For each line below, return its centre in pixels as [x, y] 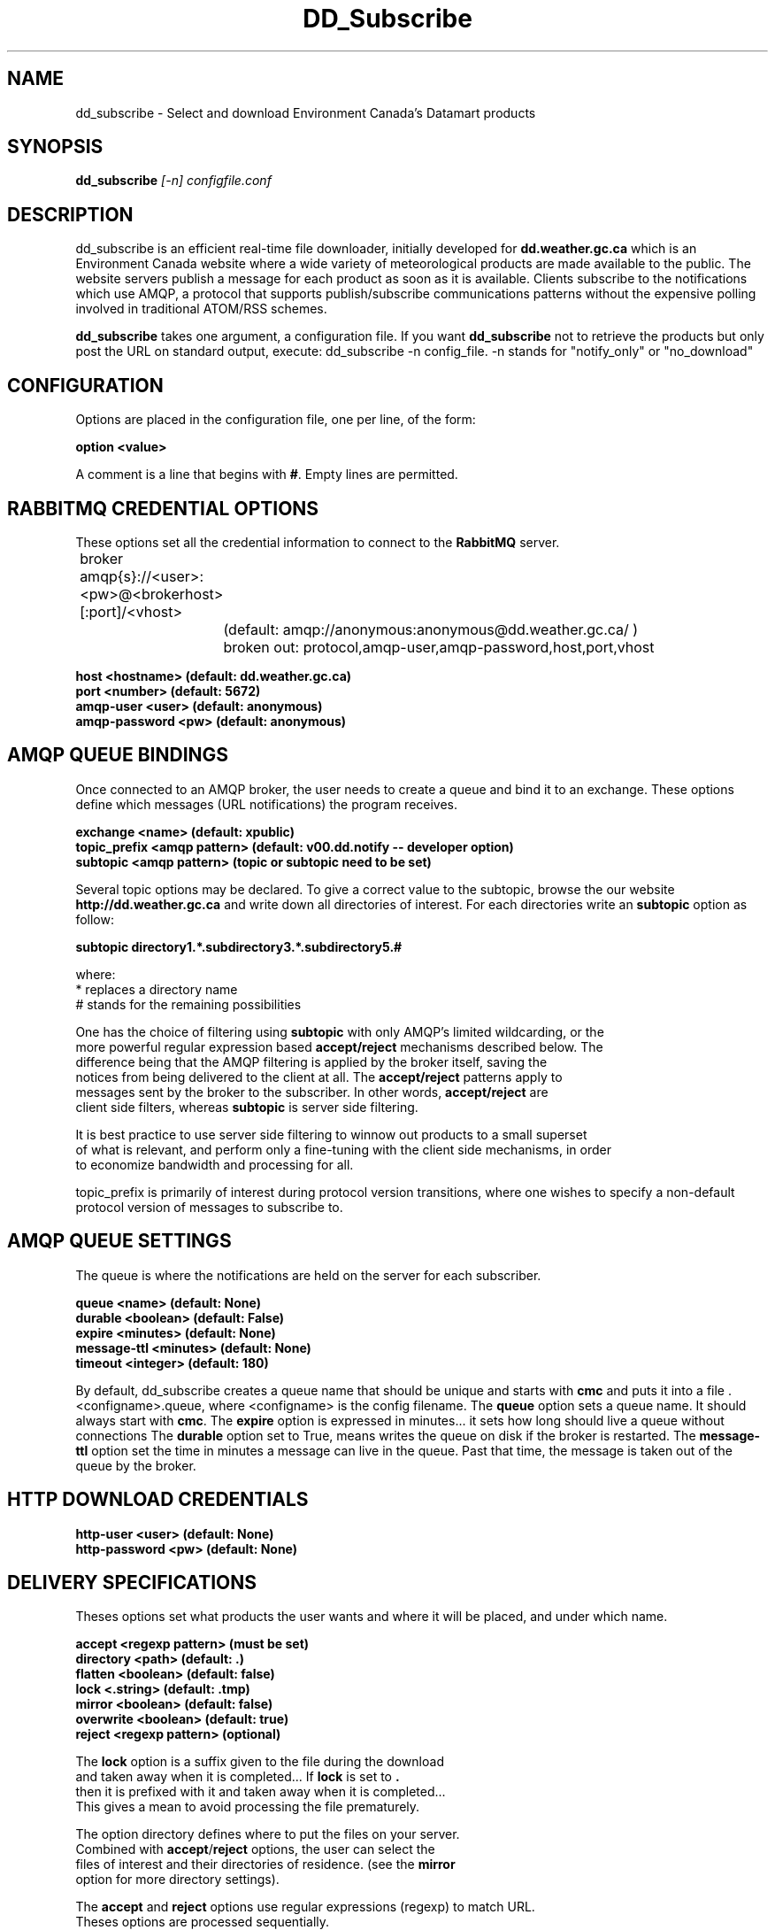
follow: [95, 919]
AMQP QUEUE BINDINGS [118, 755]
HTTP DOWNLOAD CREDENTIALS [158, 1500]
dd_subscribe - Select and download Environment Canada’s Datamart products [306, 112]
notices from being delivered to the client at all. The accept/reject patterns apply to [319, 1077]
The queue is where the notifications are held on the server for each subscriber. [308, 1275]
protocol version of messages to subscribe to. [209, 1207]
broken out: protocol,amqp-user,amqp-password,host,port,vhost [439, 647]
